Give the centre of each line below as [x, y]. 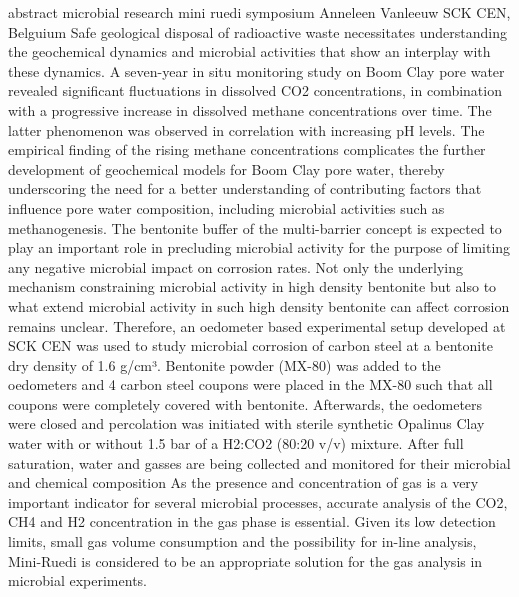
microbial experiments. [77, 580]
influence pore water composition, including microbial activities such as [226, 207]
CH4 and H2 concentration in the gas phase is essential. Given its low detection [252, 521]
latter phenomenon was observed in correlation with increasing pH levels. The [246, 129]
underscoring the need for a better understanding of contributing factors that [245, 188]
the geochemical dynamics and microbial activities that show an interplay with [249, 51]
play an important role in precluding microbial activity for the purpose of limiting [259, 247]
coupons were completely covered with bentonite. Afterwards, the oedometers [245, 403]
